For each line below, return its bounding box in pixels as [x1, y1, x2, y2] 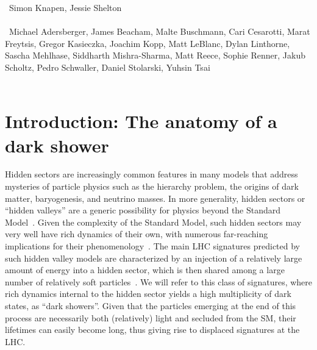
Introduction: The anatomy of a [5, 109, 277, 134]
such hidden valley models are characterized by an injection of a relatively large [5, 251, 302, 264]
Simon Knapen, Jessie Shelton [9, 1, 122, 13]
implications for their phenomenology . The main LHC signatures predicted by [5, 240, 300, 252]
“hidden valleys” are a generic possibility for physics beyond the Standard [5, 204, 281, 216]
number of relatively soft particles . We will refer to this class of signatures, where [5, 275, 313, 288]
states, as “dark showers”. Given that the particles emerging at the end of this [5, 299, 296, 312]
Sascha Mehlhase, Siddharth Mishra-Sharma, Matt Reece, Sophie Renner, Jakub [5, 49, 305, 62]
